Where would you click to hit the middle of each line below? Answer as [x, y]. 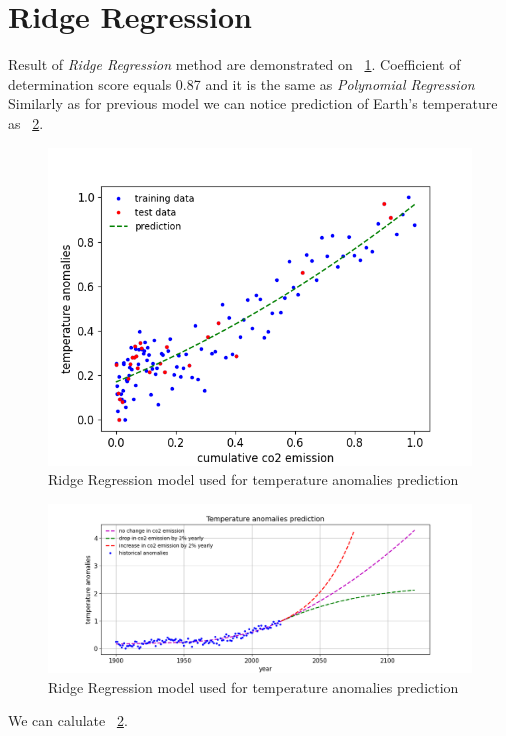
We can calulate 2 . [68, 720]
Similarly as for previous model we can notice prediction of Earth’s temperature [253, 103]
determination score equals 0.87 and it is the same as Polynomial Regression [241, 83]
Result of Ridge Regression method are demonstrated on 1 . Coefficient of [234, 64]
